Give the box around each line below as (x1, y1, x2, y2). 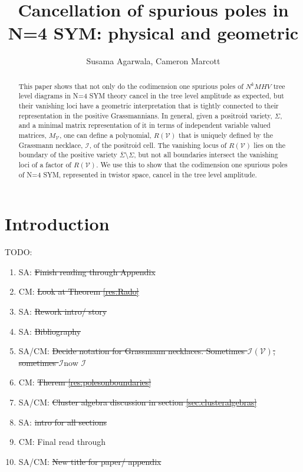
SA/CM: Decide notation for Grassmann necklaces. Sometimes (18, 345, 245, 357)
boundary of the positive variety (18, 150, 117, 160)
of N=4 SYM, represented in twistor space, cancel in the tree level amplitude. (18, 169, 257, 179)
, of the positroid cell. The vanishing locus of (89, 140, 227, 150)
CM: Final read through (18, 435, 106, 448)
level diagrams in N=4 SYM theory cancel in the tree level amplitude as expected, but (18, 91, 284, 101)
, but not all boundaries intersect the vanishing (134, 150, 278, 160)
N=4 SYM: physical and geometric (8, 21, 299, 45)
